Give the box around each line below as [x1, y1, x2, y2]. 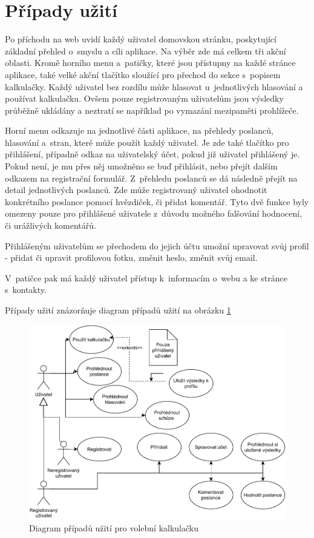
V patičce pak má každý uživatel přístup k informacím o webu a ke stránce [5, 271, 287, 284]
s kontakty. [5, 283, 47, 296]
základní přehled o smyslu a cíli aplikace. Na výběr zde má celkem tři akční [5, 44, 286, 57]
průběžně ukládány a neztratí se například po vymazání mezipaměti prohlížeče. [5, 103, 299, 116]
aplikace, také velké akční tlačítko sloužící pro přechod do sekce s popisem [5, 68, 281, 80]
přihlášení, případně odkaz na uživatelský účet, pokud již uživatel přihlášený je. [5, 148, 300, 160]
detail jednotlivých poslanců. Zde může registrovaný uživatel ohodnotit [5, 183, 267, 196]
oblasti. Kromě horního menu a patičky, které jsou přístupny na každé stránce [5, 56, 296, 69]
